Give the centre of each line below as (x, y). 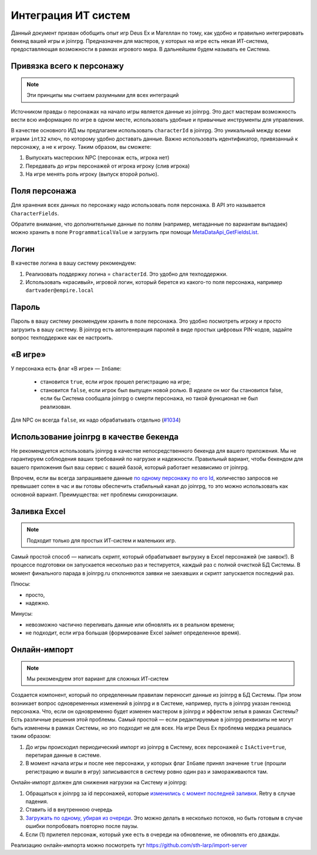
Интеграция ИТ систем (70, 15)
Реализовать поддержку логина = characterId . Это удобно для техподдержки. (127, 274)
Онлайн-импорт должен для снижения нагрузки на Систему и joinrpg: (99, 783)
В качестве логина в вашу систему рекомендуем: (73, 263)
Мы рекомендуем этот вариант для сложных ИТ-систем (98, 679)
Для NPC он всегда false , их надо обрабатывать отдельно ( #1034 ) (96, 420)
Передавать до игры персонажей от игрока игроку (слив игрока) (108, 166)
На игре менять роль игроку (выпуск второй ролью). (92, 174)
